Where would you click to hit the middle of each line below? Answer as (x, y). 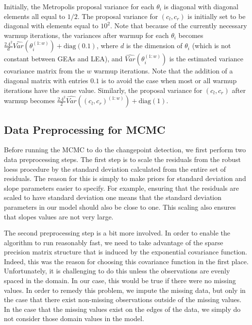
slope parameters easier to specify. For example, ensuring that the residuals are (121, 188)
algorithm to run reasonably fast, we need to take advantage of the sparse (114, 242)
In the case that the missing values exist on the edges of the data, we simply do (122, 309)
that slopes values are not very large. (59, 216)
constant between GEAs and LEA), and (63, 59)
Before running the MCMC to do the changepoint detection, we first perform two (125, 150)
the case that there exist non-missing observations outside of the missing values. (123, 299)
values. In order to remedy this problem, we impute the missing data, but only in (125, 290)
